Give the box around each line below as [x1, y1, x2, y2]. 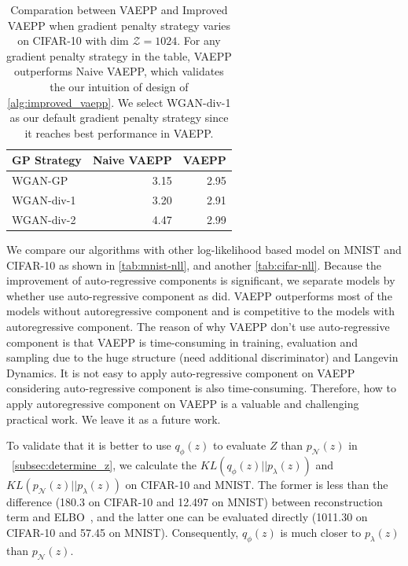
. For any [177, 32, 221, 49]
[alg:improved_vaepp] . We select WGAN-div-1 [7, 94, 231, 110]
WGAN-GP [12, 172, 68, 189]
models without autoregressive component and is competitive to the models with [6, 303, 395, 319]
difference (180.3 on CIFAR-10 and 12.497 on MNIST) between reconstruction [6, 493, 383, 509]
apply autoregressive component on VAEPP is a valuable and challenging [6, 395, 359, 411]
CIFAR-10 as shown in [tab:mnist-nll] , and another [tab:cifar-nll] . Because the [6, 256, 382, 273]
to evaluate [212, 437, 266, 454]
